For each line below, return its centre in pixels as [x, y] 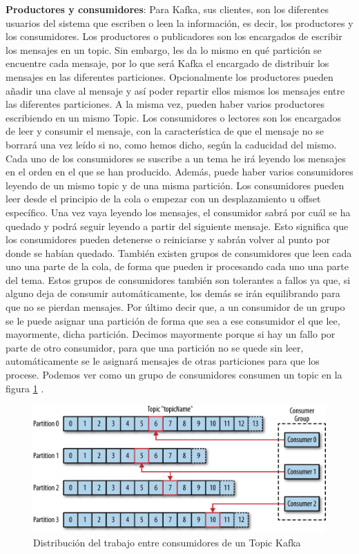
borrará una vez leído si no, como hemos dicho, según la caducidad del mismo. [171, 144]
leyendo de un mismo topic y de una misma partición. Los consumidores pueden [175, 185]
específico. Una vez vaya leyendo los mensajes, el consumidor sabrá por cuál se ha [178, 212]
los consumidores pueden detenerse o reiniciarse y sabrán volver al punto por [168, 239]
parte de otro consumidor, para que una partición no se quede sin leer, [155, 347]
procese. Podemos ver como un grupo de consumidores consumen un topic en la [174, 375]
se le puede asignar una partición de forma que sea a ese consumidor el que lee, [173, 320]
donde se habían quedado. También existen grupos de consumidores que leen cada [179, 252]
